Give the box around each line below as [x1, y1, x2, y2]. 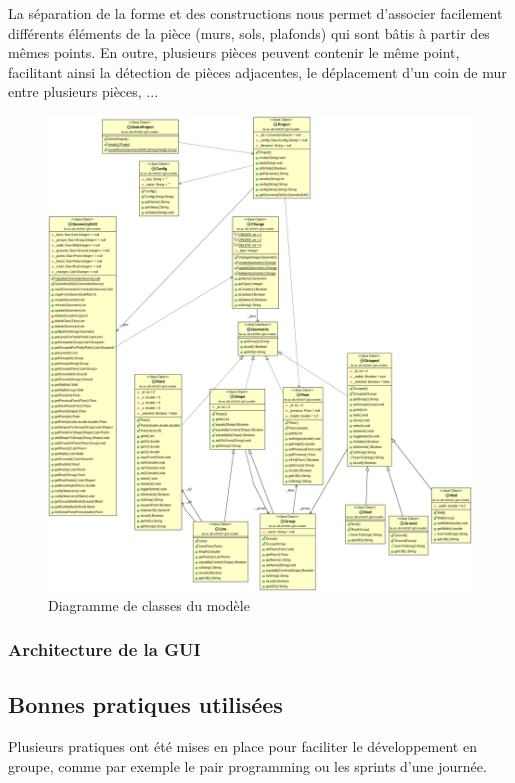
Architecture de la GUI [8, 637, 201, 662]
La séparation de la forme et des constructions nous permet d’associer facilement [8, 3, 503, 23]
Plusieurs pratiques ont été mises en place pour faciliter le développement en [8, 736, 477, 757]
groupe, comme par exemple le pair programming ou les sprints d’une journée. [8, 755, 487, 776]
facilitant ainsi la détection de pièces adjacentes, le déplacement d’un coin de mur [8, 61, 507, 82]
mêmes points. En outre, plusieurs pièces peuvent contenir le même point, [8, 42, 460, 63]
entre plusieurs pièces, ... [8, 81, 159, 102]
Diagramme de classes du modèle [48, 594, 250, 615]
